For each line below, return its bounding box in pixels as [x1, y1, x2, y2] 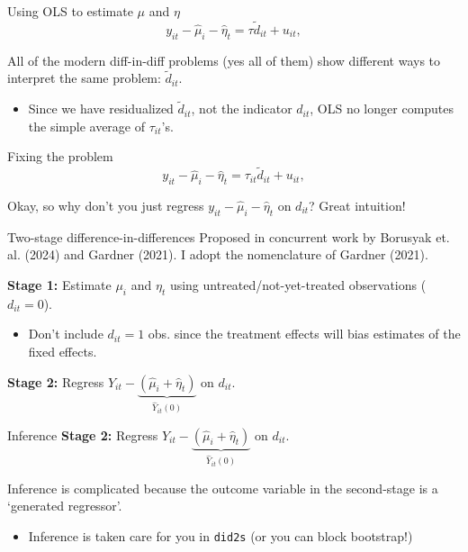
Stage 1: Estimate [7, 276, 112, 294]
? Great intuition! [309, 196, 406, 215]
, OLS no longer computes [310, 99, 454, 118]
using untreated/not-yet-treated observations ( [169, 276, 427, 294]
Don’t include [28, 324, 103, 343]
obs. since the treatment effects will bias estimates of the [148, 324, 461, 343]
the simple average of [28, 116, 146, 135]
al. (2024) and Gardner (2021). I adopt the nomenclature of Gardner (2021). [7, 245, 428, 264]
